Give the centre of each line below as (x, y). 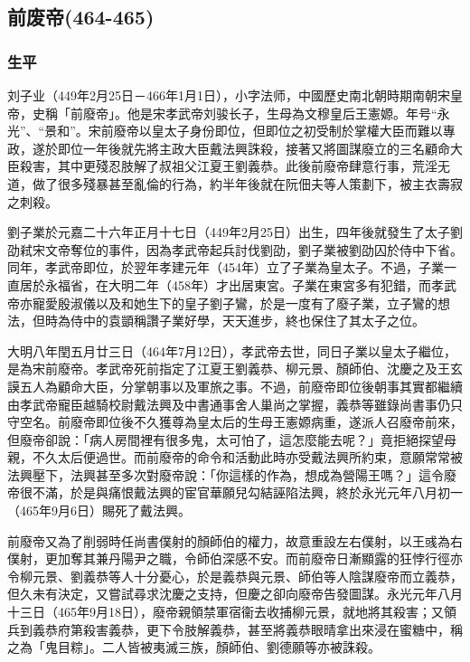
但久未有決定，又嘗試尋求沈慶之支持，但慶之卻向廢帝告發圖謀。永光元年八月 (235, 594)
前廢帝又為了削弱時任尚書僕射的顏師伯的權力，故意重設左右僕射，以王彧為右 (235, 540)
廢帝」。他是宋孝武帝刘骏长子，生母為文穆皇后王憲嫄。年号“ (260, 113)
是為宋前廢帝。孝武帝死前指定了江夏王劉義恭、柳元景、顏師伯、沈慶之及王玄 (235, 369)
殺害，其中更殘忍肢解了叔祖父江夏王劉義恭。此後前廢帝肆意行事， (216, 166)
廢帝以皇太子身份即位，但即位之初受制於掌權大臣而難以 (278, 131)
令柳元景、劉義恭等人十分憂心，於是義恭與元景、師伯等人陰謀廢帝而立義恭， (235, 576)
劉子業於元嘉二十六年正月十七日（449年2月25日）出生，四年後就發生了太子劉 (235, 232)
